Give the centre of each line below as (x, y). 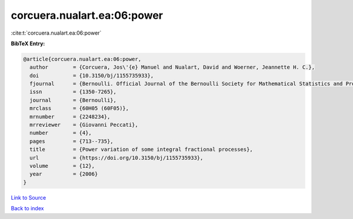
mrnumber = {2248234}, (70, 117)
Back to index (27, 208)
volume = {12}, (62, 166)
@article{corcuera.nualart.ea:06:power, (82, 59)
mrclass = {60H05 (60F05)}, (79, 108)
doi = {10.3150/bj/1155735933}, (92, 75)
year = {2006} (64, 174)
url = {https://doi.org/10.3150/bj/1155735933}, (116, 158)
